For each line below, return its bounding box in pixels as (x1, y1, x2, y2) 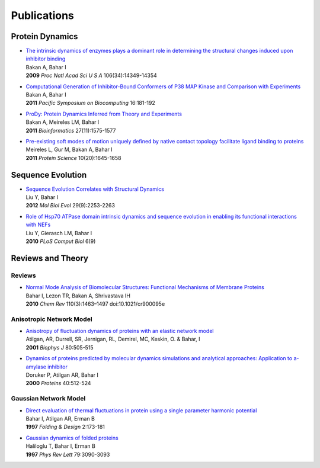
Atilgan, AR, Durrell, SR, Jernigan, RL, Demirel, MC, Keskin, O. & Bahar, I (25, 335, 201, 343)
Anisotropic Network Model (11, 315, 92, 323)
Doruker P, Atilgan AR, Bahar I (25, 371, 99, 379)
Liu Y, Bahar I (25, 194, 59, 201)
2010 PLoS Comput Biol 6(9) (25, 238, 96, 245)
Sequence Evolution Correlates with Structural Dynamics (25, 185, 164, 193)
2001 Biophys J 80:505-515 (25, 344, 94, 351)
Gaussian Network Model (11, 395, 86, 403)
